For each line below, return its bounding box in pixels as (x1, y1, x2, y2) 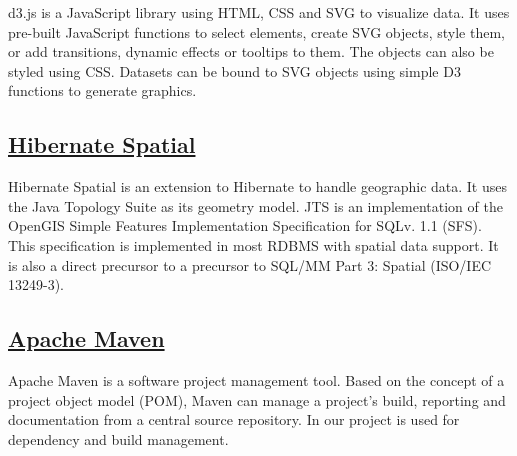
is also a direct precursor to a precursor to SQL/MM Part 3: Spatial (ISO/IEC (8, 254, 492, 275)
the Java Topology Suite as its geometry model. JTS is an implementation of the (8, 195, 503, 216)
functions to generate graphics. (8, 80, 197, 101)
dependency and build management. (8, 428, 229, 449)
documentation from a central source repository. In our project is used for (8, 409, 460, 430)
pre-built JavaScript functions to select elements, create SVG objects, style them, (8, 21, 505, 42)
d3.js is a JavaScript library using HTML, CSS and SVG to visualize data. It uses (8, 2, 510, 22)
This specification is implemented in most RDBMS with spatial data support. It (8, 234, 499, 255)
